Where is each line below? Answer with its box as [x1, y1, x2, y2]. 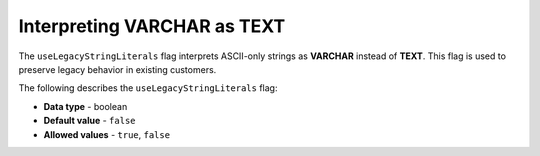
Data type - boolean [43, 100, 128, 112]
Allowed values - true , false [43, 128, 170, 140]
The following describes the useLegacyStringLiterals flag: [18, 82, 278, 94]
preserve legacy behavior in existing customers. [18, 63, 217, 75]
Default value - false [43, 115, 136, 127]
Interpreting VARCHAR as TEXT [18, 15, 286, 37]
